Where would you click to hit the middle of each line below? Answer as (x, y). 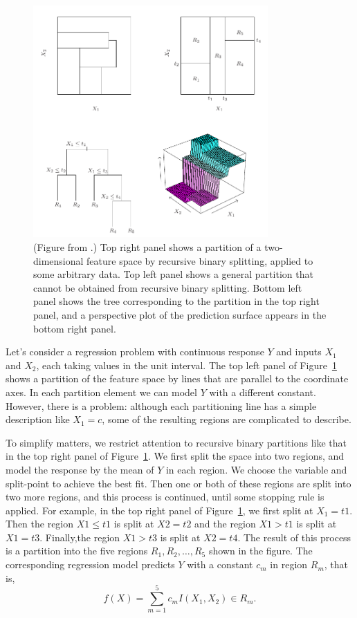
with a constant (220, 564)
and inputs (299, 352)
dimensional (58, 260)
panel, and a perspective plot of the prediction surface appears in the (180, 314)
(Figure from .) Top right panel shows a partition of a (147, 247)
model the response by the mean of (80, 469)
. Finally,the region (80, 537)
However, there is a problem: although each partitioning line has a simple (161, 405)
